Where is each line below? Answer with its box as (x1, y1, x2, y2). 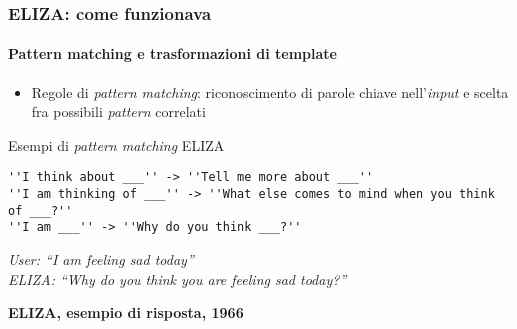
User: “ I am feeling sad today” (8, 249, 194, 270)
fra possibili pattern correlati (31, 101, 206, 122)
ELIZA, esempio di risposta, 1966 (8, 302, 244, 323)
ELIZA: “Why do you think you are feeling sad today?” (8, 268, 347, 289)
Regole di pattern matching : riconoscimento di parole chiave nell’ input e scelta (31, 81, 509, 102)
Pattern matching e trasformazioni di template (8, 43, 337, 64)
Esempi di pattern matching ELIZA (8, 134, 225, 155)
